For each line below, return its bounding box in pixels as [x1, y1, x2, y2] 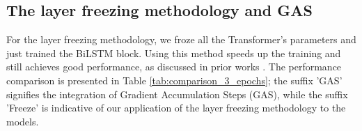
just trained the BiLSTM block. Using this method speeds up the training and [6, 45, 341, 60]
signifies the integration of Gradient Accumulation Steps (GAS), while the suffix [6, 86, 348, 101]
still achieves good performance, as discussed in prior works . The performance [6, 59, 342, 74]
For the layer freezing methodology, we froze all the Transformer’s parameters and [6, 32, 356, 47]
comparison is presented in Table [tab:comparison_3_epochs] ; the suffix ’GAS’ [6, 72, 343, 87]
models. [6, 114, 39, 128]
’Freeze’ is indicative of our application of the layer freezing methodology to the [6, 100, 346, 115]
